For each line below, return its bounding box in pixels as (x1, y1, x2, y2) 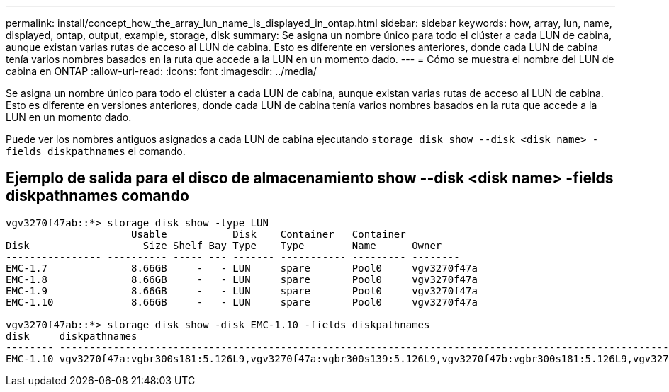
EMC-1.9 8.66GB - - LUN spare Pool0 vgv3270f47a (6, 284, 478, 296)
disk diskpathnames (6, 330, 137, 342)
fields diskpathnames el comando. (6, 145, 186, 157)
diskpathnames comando (6, 187, 189, 205)
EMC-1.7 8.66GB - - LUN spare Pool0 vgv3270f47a (6, 262, 478, 274)
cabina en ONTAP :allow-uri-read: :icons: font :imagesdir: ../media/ (6, 65, 317, 77)
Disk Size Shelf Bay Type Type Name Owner (6, 239, 442, 251)
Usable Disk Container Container (131, 228, 406, 240)
